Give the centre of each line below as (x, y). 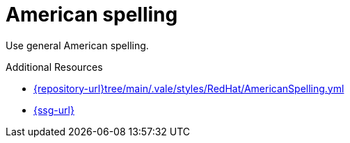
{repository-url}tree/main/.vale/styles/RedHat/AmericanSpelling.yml (189, 88)
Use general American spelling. (77, 45)
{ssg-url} (54, 110)
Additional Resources (54, 67)
